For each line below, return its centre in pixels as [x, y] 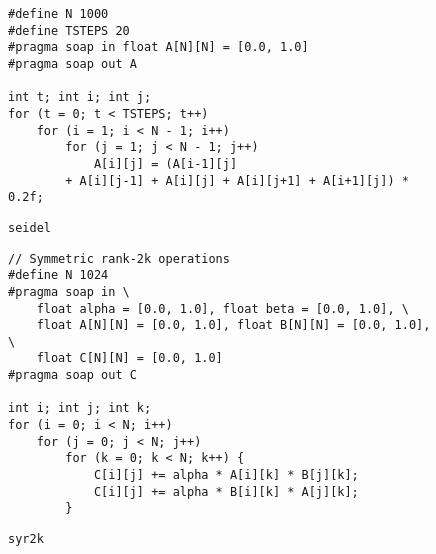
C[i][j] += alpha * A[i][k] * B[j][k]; [226, 475]
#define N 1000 [58, 14]
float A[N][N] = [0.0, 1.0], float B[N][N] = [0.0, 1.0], [233, 325]
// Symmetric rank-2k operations [119, 258]
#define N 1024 [58, 275]
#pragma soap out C [72, 375]
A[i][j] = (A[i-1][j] [165, 163]
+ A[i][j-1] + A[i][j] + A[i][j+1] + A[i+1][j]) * [237, 180]
